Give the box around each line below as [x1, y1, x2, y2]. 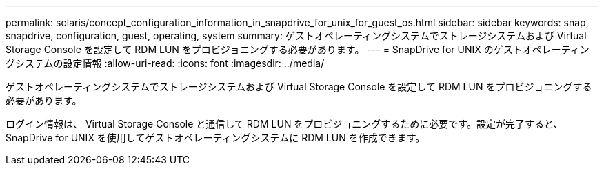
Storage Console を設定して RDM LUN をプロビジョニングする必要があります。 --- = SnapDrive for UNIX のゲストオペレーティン [6, 43, 590, 55]
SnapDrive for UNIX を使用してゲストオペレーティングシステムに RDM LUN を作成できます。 [6, 132, 425, 143]
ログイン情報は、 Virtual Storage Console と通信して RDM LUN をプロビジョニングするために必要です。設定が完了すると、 [6, 118, 563, 130]
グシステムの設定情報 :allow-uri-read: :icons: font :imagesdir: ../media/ [6, 57, 325, 69]
